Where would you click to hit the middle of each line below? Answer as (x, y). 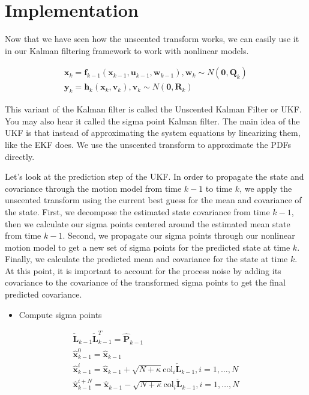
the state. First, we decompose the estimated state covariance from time (137, 211)
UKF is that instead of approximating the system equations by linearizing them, (153, 133)
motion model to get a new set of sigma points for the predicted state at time (148, 247)
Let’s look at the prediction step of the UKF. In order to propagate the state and (154, 176)
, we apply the (266, 188)
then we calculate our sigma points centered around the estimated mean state (148, 223)
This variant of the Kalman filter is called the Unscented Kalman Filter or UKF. (153, 109)
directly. (20, 156)
